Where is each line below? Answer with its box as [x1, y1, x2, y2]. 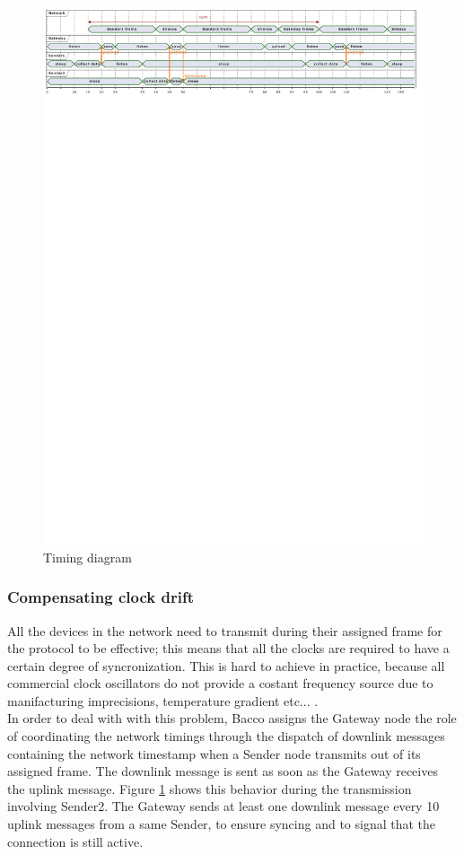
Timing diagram [43, 547, 132, 566]
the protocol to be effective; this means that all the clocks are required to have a [7, 639, 450, 658]
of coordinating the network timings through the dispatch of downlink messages [7, 727, 445, 745]
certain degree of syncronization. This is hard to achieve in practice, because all [7, 656, 445, 675]
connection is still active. [7, 832, 144, 850]
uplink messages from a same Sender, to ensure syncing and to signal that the [7, 815, 436, 833]
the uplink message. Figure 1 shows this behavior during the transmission [7, 779, 412, 797]
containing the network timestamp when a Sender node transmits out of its [7, 744, 421, 762]
